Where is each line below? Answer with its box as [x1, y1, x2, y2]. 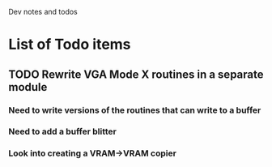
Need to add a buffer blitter [8, 126, 117, 137]
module [8, 80, 48, 94]
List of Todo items [8, 36, 131, 54]
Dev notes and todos [8, 7, 79, 16]
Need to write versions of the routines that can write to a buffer [8, 105, 261, 116]
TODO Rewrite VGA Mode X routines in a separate [8, 67, 264, 81]
